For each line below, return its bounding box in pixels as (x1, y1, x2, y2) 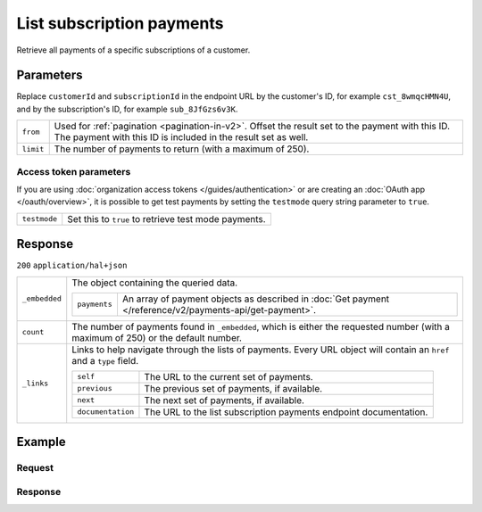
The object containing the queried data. (71, 277, 238, 289)
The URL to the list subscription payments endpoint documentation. (144, 406, 428, 418)
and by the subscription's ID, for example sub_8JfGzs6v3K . (16, 103, 238, 114)
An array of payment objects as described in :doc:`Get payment (121, 293, 390, 305)
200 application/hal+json (16, 260, 128, 271)
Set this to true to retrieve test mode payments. (67, 212, 267, 225)
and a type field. (71, 354, 139, 367)
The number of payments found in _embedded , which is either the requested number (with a (71, 320, 451, 333)
